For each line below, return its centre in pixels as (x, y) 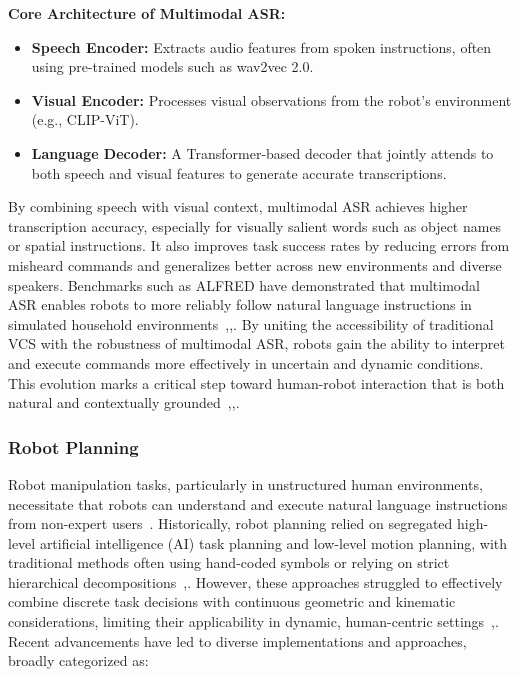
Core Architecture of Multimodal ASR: (147, 13)
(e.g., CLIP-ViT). (85, 119)
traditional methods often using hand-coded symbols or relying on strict (229, 562)
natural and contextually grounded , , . (124, 402)
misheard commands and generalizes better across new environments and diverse (255, 264)
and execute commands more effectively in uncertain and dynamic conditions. (246, 362)
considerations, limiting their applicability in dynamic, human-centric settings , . (253, 621)
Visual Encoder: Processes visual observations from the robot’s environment (271, 99)
